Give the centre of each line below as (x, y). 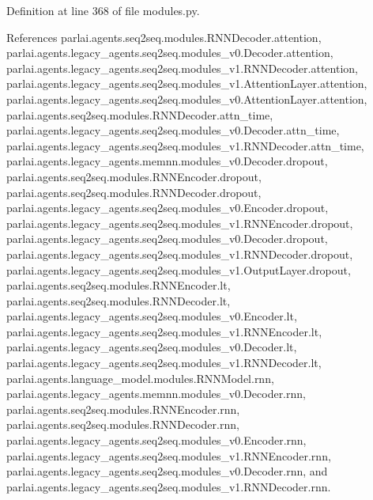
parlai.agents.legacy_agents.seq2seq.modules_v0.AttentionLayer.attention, (187, 98)
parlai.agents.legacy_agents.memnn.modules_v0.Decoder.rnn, (156, 394)
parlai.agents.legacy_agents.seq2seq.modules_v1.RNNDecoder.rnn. (169, 486)
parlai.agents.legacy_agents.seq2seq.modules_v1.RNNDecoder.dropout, (180, 254)
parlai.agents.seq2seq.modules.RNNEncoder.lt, (119, 285)
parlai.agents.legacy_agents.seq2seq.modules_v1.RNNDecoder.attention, (182, 68)
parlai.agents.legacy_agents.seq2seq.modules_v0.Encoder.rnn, (156, 440)
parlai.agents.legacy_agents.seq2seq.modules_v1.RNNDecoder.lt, (164, 363)
